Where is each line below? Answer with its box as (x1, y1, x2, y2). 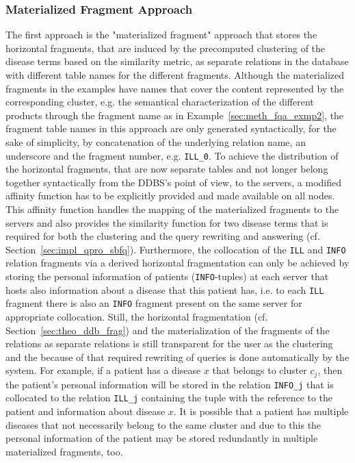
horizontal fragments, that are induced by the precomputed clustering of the (5, 40, 326, 55)
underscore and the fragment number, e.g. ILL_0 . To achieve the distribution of (5, 148, 339, 162)
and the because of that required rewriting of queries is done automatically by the (5, 349, 350, 364)
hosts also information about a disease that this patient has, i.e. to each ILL (5, 282, 324, 297)
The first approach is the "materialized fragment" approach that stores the (5, 27, 317, 42)
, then (317, 363, 343, 377)
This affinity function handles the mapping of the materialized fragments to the (5, 202, 339, 216)
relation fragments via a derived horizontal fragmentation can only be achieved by (5, 255, 350, 270)
